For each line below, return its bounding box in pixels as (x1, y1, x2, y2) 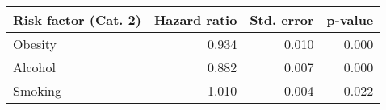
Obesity (13, 35, 57, 53)
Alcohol (13, 58, 56, 76)
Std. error (250, 10, 314, 29)
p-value (326, 10, 374, 29)
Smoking (13, 81, 62, 100)
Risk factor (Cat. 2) (13, 10, 141, 29)
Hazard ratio (153, 10, 237, 29)
